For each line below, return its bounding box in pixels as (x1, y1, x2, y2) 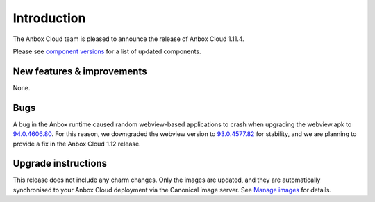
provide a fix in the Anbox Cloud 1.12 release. (12, 140, 142, 148)
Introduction (12, 10, 86, 26)
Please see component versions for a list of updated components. (12, 47, 201, 56)
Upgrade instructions (12, 158, 108, 169)
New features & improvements (12, 65, 147, 77)
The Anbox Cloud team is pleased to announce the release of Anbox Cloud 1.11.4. (12, 35, 244, 43)
